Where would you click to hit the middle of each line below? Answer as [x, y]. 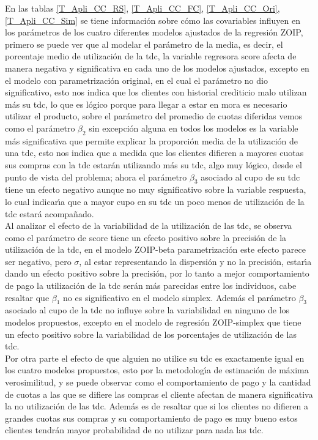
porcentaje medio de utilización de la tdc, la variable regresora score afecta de [151, 56]
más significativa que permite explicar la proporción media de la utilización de [152, 140]
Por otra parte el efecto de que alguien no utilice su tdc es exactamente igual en [155, 358]
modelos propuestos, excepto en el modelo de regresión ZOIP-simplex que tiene [153, 322]
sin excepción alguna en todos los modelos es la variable [194, 128]
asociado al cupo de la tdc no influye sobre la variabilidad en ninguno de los [147, 310]
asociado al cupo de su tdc [250, 177]
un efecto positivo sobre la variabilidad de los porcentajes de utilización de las [151, 334]
